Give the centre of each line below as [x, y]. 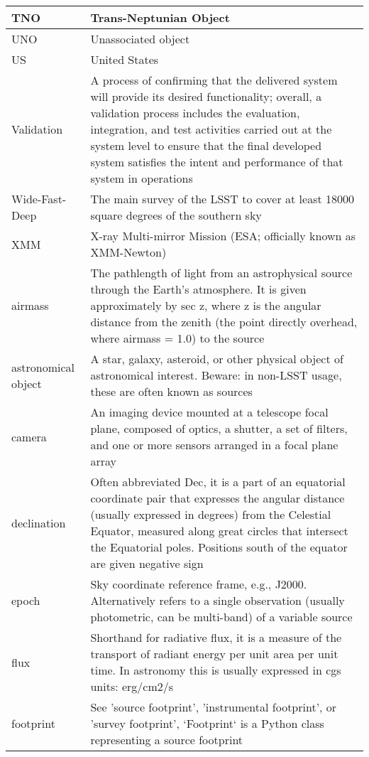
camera [29, 436]
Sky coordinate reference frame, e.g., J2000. [199, 584]
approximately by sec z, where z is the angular [206, 305]
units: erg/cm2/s [132, 686]
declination [39, 522]
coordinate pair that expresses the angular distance [217, 498]
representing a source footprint [167, 740]
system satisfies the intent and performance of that [217, 162]
